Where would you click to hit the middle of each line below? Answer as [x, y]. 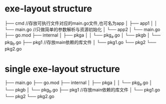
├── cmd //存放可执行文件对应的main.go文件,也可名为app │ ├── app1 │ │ [81, 23]
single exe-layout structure [62, 69]
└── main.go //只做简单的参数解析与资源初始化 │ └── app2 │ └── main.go [82, 29]
